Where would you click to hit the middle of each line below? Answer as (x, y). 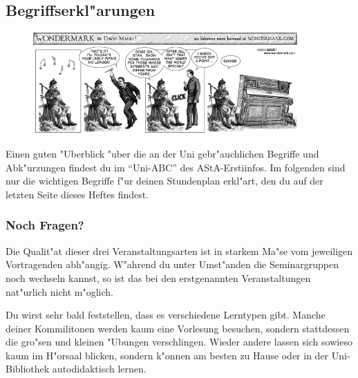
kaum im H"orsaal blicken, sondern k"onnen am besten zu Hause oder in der (167, 355)
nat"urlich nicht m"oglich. (59, 291)
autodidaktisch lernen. (99, 369)
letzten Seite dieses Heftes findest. (77, 194)
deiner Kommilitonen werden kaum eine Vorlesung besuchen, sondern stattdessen (178, 328)
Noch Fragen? (45, 225)
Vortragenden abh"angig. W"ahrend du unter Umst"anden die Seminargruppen (172, 264)
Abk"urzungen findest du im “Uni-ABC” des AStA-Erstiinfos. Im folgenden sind (176, 167)
